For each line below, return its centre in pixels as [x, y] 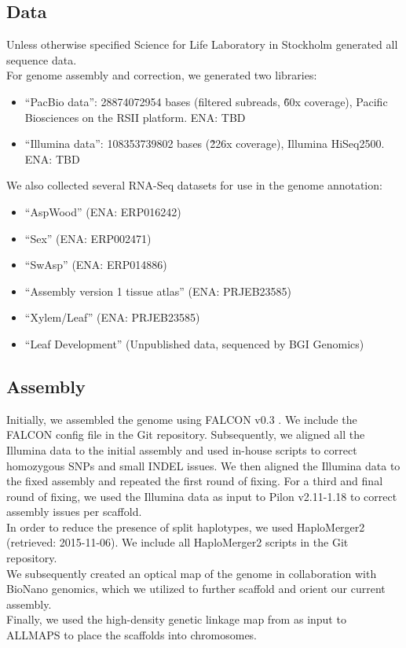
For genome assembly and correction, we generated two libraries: [162, 75]
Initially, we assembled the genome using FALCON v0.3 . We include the [182, 419]
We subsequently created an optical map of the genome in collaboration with [192, 573]
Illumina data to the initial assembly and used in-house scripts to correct [182, 449]
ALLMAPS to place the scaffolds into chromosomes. [132, 635]
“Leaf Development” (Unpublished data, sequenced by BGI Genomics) [194, 343]
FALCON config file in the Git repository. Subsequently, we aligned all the [186, 434]
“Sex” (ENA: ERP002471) [88, 238]
